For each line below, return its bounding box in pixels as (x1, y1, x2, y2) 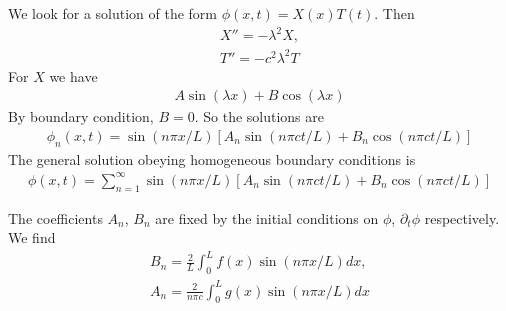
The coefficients (8, 207, 103, 228)
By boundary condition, (8, 106, 154, 127)
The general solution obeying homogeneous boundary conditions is (8, 148, 416, 169)
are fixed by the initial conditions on (155, 207, 379, 228)
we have (49, 65, 98, 86)
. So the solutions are (194, 106, 324, 127)
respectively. (424, 207, 500, 228)
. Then (374, 3, 415, 23)
